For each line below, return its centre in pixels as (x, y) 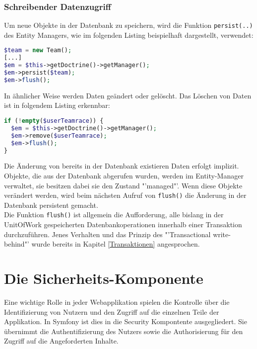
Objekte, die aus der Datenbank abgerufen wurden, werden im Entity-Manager (124, 175)
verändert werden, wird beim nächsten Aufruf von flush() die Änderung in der (125, 195)
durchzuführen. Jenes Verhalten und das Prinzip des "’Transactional (107, 234)
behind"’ (17, 244)
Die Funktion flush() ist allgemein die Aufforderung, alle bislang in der (114, 215)
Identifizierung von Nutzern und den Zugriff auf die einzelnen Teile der (112, 311)
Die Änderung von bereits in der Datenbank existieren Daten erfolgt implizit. (122, 166)
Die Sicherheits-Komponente (104, 278)
